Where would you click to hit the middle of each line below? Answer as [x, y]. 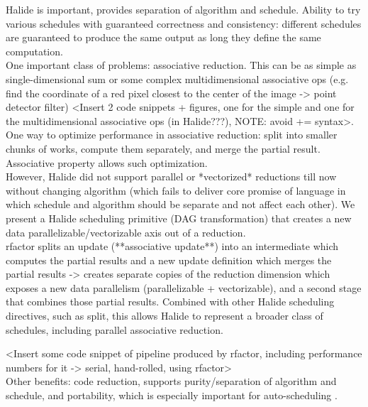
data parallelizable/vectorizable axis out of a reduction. [126, 232]
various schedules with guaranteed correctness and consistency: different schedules [184, 23]
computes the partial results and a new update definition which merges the [169, 260]
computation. [34, 51]
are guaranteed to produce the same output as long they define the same [163, 37]
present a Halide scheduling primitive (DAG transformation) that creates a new [179, 218]
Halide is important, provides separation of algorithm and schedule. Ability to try [183, 9]
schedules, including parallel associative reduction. [115, 329]
